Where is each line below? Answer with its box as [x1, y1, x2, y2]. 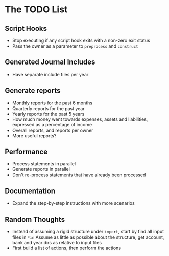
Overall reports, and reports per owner [12, 127, 93, 133]
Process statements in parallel [12, 161, 76, 167]
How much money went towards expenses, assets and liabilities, [12, 116, 148, 122]
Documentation [5, 186, 56, 195]
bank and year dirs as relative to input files [12, 240, 102, 246]
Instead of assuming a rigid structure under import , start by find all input [12, 229, 164, 235]
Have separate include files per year [12, 71, 89, 77]
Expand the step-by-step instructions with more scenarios [12, 200, 135, 206]
